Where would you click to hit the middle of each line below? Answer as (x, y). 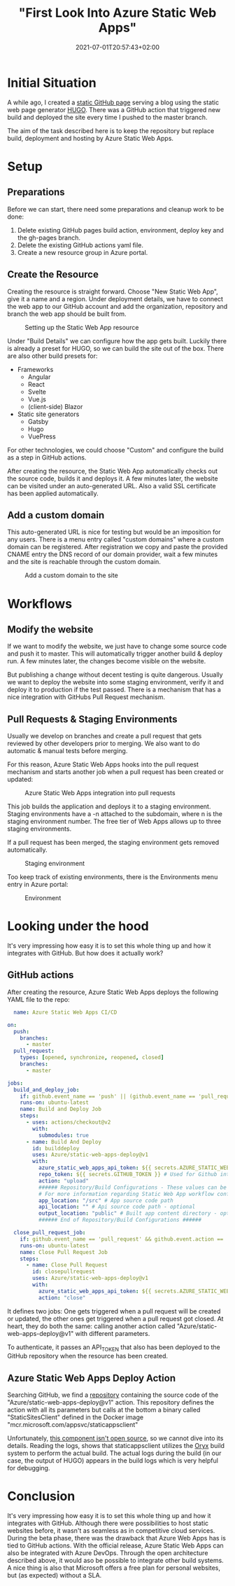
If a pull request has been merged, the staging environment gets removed (113, 843)
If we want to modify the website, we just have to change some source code (117, 647)
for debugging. (29, 1468)
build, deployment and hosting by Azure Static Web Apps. (90, 138)
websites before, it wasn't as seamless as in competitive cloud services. (111, 1531)
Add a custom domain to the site (72, 575)
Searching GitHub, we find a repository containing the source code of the (113, 1395)
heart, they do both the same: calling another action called (91, 1326)
